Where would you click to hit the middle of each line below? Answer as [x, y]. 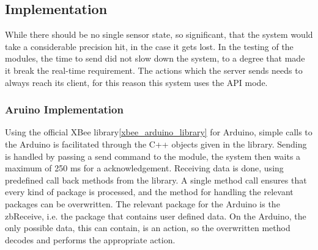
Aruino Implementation [64, 109]
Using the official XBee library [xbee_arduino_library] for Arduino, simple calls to [159, 132]
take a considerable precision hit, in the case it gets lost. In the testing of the [149, 46]
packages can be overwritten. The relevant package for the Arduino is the [142, 203]
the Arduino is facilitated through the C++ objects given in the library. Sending [156, 144]
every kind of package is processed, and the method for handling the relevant [149, 192]
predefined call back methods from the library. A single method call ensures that [156, 180]
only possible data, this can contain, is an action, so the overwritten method [148, 228]
